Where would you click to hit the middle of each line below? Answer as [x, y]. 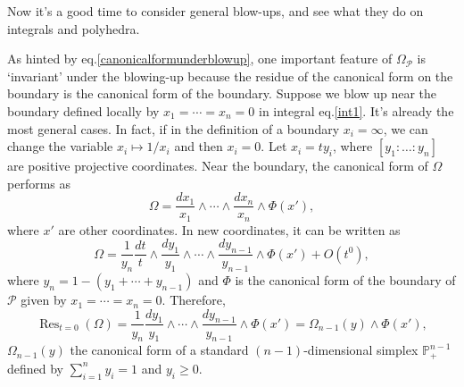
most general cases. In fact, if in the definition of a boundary [174, 128]
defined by [36, 368]
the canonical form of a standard [159, 350]
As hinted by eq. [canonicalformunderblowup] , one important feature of [200, 59]
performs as [39, 183]
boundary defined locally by [83, 110]
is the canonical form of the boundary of [345, 280]
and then [199, 146]
